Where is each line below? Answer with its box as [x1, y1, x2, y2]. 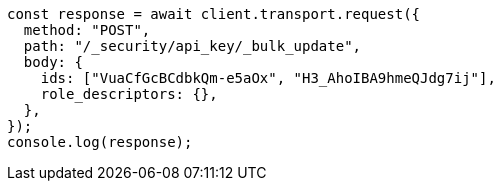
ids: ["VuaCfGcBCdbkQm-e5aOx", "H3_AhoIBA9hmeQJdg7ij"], [40, 70, 496, 86]
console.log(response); [7, 134, 193, 150]
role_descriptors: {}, [40, 86, 218, 102]
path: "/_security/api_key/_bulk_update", [23, 38, 362, 54]
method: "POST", [23, 22, 151, 38]
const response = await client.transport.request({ [7, 6, 421, 22]
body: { [23, 54, 83, 70]
